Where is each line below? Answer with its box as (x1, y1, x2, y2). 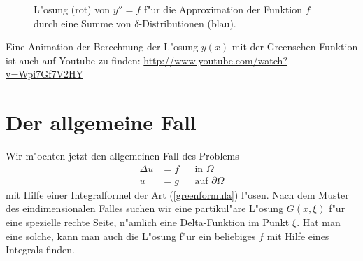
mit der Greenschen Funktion (232, 39, 358, 54)
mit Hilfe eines (266, 228, 329, 243)
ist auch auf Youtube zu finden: (6, 52, 141, 67)
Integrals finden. (6, 242, 75, 257)
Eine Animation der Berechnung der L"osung (6, 39, 199, 54)
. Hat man (297, 214, 341, 229)
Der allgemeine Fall (6, 108, 197, 136)
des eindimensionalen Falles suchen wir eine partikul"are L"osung (6, 201, 284, 216)
